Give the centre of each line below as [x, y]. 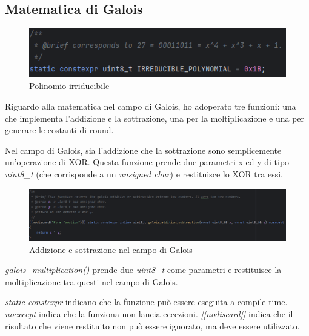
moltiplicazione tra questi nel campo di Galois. [91, 281]
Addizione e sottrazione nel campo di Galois [111, 249]
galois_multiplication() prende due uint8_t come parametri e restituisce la [143, 270]
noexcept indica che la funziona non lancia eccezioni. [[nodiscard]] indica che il [149, 314]
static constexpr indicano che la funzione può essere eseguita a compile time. [146, 302]
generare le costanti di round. [59, 130]
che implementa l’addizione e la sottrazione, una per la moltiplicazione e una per [155, 118]
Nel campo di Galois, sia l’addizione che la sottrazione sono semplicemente [143, 150]
